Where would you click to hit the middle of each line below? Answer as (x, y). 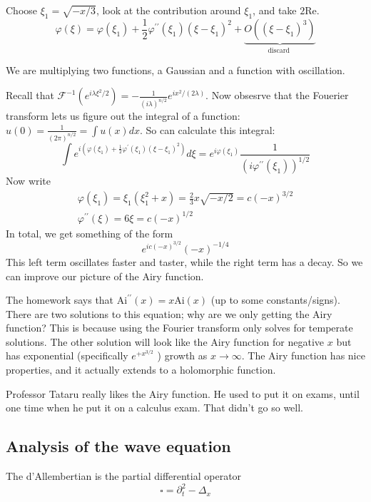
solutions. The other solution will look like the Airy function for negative (165, 341)
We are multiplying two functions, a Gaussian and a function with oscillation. (176, 70)
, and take (275, 10)
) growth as (182, 355)
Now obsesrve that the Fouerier (280, 95)
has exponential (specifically (67, 355)
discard (279, 51)
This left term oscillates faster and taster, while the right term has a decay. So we (184, 261)
